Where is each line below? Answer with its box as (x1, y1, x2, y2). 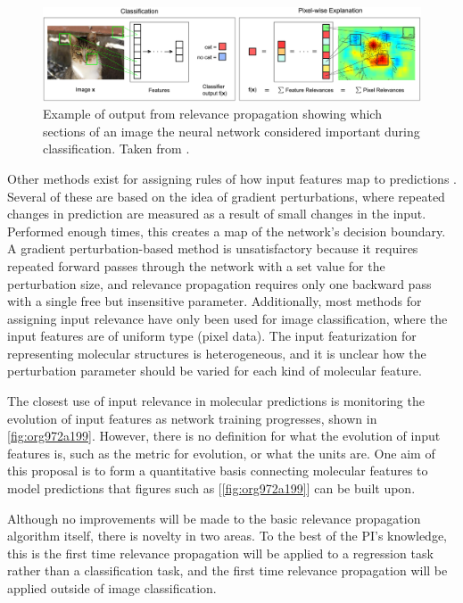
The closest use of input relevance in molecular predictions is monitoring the (7, 392, 425, 410)
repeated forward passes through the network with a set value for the (7, 256, 385, 275)
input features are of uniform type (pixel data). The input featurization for (7, 326, 417, 345)
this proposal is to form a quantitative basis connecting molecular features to (7, 461, 428, 480)
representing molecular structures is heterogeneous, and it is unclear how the (7, 343, 426, 362)
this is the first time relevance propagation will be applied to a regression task (7, 543, 434, 562)
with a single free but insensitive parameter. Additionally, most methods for (7, 292, 422, 310)
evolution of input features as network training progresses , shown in (7, 409, 377, 427)
